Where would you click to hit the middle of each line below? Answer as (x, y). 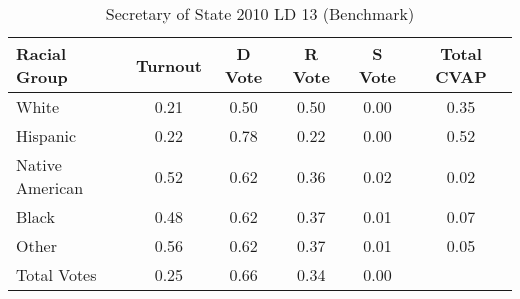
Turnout (168, 65)
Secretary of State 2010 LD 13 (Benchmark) (260, 13)
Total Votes (56, 274)
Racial (41, 53)
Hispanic (46, 135)
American (50, 187)
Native (39, 164)
